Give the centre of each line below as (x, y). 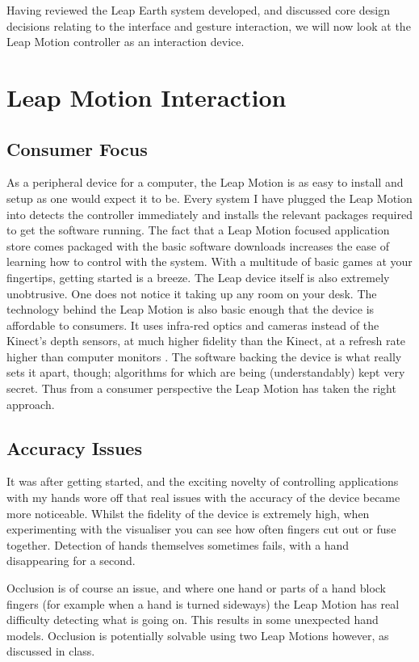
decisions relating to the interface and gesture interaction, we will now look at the (209, 25)
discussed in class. (51, 651)
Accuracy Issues (74, 447)
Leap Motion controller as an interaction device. (126, 42)
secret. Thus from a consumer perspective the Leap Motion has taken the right (201, 388)
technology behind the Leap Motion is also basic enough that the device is (191, 309)
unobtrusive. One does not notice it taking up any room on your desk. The (192, 293)
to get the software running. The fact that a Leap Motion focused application (198, 230)
